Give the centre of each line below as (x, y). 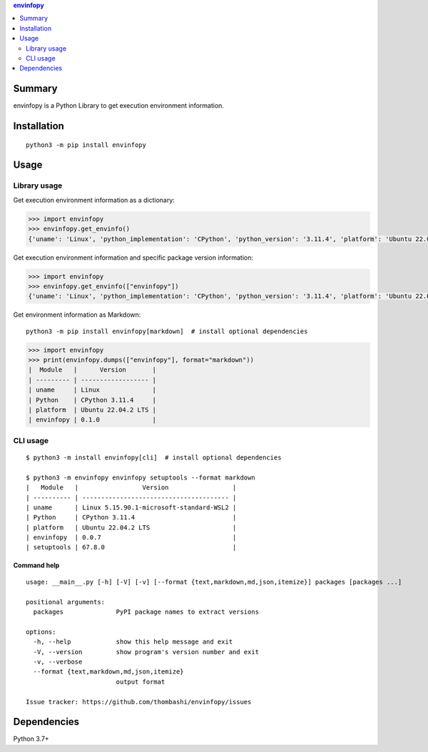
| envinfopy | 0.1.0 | (92, 420)
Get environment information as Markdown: (77, 315)
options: (41, 632)
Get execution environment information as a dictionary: (94, 200)
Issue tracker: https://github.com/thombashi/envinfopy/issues (139, 702)
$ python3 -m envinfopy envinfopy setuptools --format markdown (141, 477)
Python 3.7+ (31, 739)
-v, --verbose (58, 662)
